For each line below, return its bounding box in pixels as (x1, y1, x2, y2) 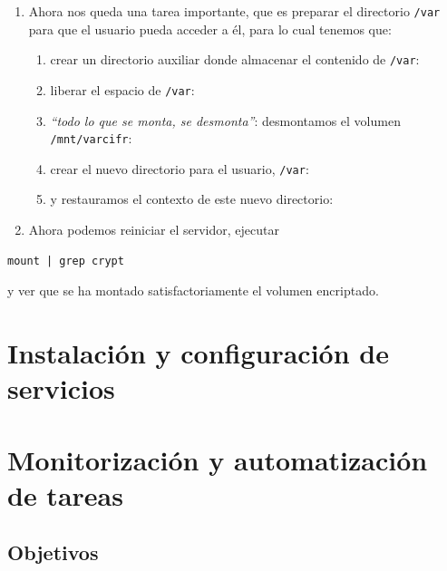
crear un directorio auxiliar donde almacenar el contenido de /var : (50, 50, 420, 69)
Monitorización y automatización (7, 440, 428, 478)
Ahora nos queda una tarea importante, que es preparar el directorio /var (28, 2, 441, 20)
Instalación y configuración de (7, 334, 389, 372)
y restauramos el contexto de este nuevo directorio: (50, 189, 334, 208)
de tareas (7, 476, 123, 513)
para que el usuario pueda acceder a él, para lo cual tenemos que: (28, 19, 392, 38)
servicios (7, 370, 115, 407)
